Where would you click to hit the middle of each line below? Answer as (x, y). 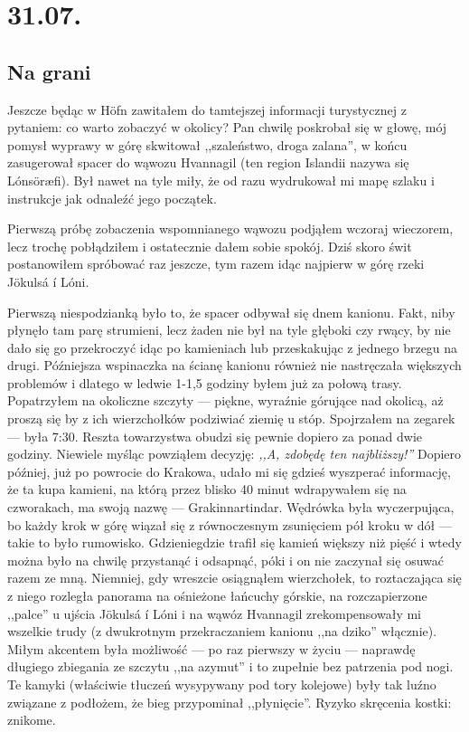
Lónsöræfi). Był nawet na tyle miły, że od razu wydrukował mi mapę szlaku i (221, 180)
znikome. (32, 720)
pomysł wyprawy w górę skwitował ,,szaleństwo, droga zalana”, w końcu (207, 144)
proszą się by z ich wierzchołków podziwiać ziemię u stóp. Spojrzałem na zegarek (231, 418)
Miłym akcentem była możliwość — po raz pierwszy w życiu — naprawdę (211, 648)
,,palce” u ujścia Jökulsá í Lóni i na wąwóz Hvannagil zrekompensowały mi (214, 613)
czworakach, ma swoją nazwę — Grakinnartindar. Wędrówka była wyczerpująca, (231, 507)
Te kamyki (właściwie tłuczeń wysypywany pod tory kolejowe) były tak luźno (222, 684)
